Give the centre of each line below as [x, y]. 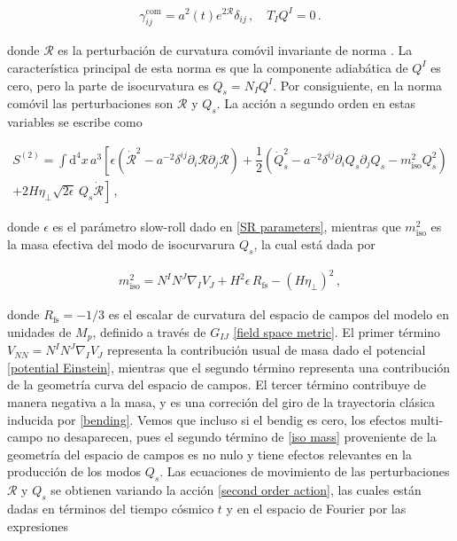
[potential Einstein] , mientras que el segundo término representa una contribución [229, 367]
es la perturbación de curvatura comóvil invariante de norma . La [235, 50]
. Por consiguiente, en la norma [358, 85]
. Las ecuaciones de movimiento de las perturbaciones [305, 471]
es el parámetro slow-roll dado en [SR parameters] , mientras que [227, 226]
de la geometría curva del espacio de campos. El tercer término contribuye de [217, 384]
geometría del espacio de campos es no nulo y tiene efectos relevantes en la [209, 454]
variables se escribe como [75, 122]
